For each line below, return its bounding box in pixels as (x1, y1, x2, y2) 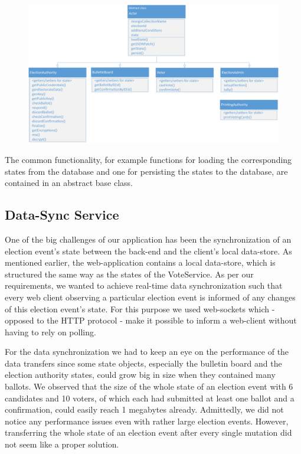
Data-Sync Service (5, 205, 119, 224)
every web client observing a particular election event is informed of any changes (5, 290, 296, 303)
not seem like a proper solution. (5, 438, 119, 450)
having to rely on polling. (5, 325, 96, 338)
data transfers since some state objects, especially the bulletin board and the (5, 357, 282, 369)
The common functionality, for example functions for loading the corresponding (5, 153, 292, 165)
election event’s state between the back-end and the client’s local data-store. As (5, 244, 292, 257)
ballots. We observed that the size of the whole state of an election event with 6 (5, 380, 293, 393)
